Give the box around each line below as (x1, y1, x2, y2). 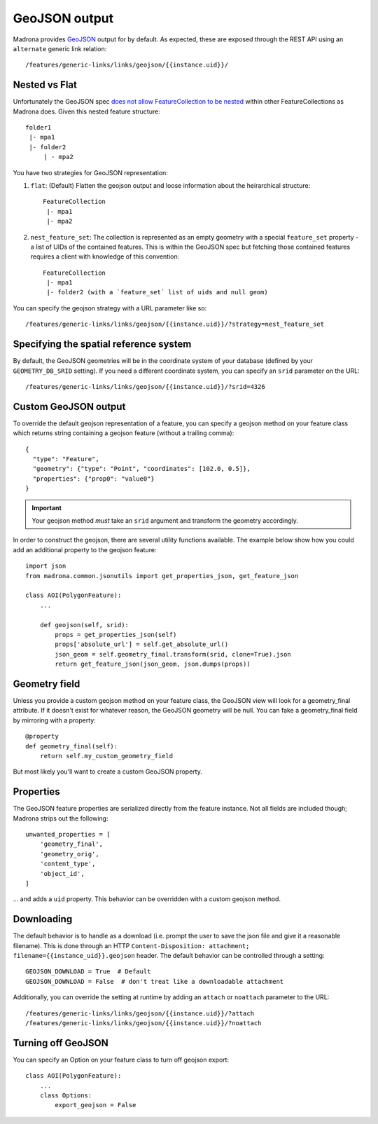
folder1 (25, 123, 52, 132)
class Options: (39, 1092, 92, 1099)
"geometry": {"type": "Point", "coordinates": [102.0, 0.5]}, (32, 465, 251, 473)
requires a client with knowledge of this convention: (30, 252, 180, 261)
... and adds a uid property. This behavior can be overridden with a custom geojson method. (13, 895, 281, 903)
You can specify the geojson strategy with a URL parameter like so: (13, 303, 207, 312)
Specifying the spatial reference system (13, 338, 192, 350)
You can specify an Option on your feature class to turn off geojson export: (13, 1055, 230, 1064)
